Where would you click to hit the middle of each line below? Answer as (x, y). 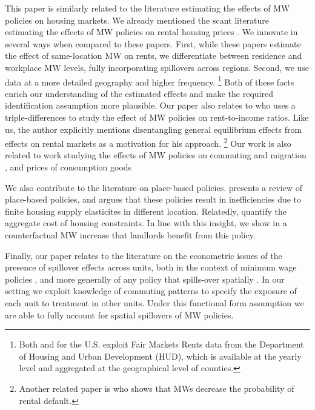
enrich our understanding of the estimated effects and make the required (139, 93)
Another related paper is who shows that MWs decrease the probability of (157, 388)
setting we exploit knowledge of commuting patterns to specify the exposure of (151, 291)
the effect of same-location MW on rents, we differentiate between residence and (154, 55)
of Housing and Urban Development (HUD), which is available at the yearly (160, 356)
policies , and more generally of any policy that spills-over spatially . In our (145, 279)
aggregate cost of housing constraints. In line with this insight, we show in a (146, 223)
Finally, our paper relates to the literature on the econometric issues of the (144, 255)
